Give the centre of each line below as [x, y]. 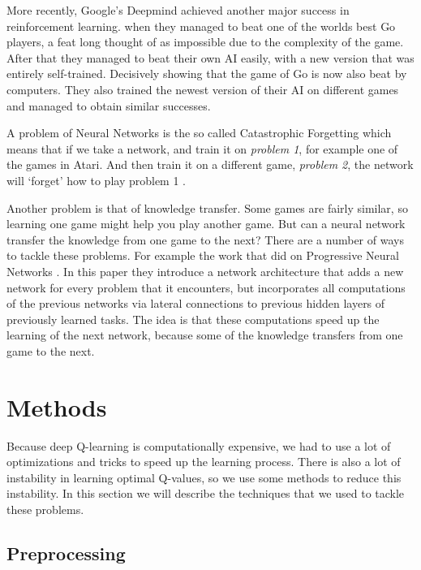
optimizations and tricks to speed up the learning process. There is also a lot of [204, 462]
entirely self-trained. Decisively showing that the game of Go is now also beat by [207, 73]
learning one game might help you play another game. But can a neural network [206, 224]
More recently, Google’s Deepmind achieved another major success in [178, 10]
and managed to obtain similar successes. [109, 105]
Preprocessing [66, 553]
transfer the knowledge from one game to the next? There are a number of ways [205, 239]
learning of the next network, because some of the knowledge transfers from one [205, 335]
